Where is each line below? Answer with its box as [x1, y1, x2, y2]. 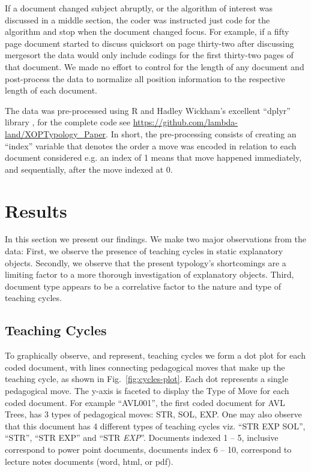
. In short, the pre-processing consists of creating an [106, 127, 297, 140]
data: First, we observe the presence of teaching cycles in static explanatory [5, 245, 283, 257]
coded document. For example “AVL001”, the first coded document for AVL [5, 396, 285, 408]
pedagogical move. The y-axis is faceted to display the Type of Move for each [5, 384, 289, 396]
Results [5, 198, 67, 223]
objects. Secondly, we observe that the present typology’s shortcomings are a [5, 256, 286, 269]
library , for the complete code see [5, 116, 131, 128]
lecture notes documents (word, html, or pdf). [5, 455, 174, 467]
